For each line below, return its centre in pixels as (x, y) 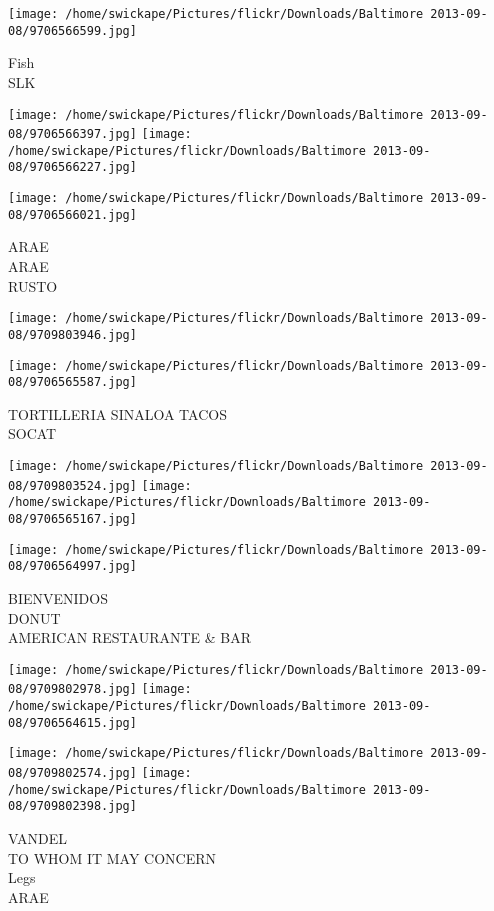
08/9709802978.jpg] (72, 689)
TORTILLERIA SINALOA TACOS (117, 413)
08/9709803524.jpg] (72, 485)
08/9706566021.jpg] (72, 214)
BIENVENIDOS (58, 597)
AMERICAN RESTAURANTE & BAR (130, 637)
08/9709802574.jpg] (72, 773)
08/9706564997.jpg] (72, 566)
